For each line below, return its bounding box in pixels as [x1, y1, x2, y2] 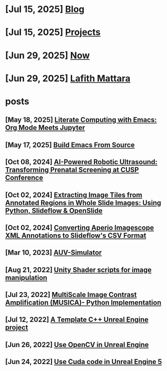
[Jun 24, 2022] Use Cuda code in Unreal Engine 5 [5, 357, 162, 366]
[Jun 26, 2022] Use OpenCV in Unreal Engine [5, 340, 149, 349]
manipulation [5, 273, 48, 282]
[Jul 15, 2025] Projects [5, 27, 101, 38]
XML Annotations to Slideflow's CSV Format [5, 231, 146, 240]
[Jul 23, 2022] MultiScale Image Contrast [5, 290, 137, 299]
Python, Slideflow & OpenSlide [5, 206, 103, 215]
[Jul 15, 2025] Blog [5, 4, 85, 15]
